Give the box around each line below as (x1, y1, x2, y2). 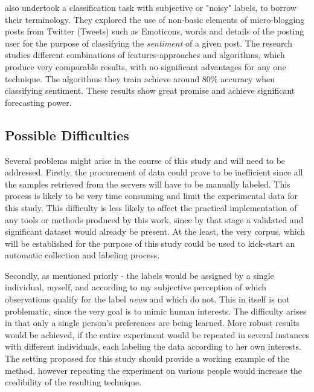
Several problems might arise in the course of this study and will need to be (5, 154, 286, 166)
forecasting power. (5, 96, 72, 108)
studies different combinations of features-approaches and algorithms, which (5, 48, 285, 61)
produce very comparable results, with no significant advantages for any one (5, 60, 286, 73)
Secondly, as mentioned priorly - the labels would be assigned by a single (5, 269, 274, 281)
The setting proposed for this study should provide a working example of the (5, 352, 289, 365)
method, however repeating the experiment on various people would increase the (5, 364, 302, 376)
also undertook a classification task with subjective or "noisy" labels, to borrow (5, 1, 296, 13)
